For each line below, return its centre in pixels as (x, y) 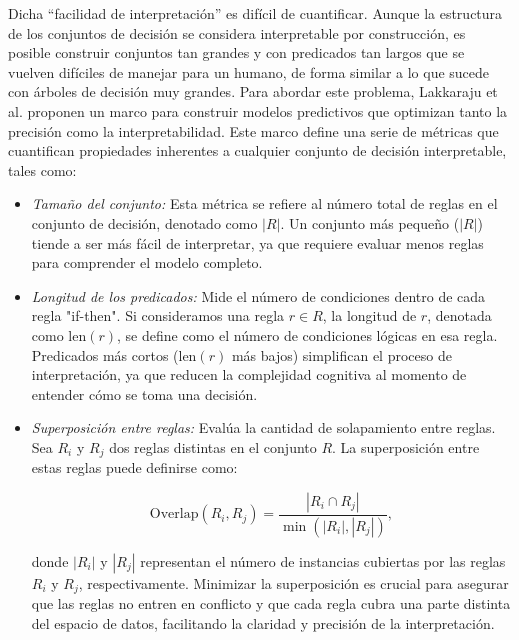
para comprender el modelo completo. (147, 262)
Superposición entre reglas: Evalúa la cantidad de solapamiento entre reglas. (263, 427)
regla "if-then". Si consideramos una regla (158, 315)
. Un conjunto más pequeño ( (370, 222)
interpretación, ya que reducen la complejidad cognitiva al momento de (249, 374)
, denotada (459, 315)
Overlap (174, 514)
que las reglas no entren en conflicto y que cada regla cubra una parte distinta (271, 603)
